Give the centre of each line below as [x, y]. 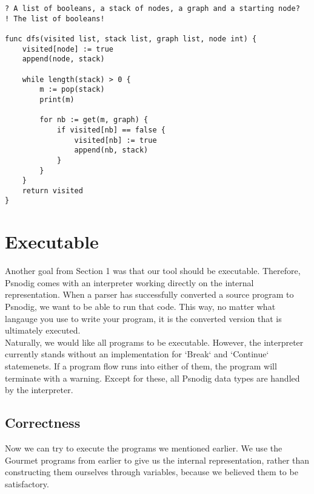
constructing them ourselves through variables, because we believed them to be [152, 472]
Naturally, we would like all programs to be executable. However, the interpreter [154, 342]
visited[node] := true [68, 49]
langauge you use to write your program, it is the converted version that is [143, 318]
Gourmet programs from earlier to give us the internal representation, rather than [157, 460]
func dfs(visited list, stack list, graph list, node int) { [131, 39]
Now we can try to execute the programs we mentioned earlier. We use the [144, 448]
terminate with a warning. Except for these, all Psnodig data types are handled [152, 378]
